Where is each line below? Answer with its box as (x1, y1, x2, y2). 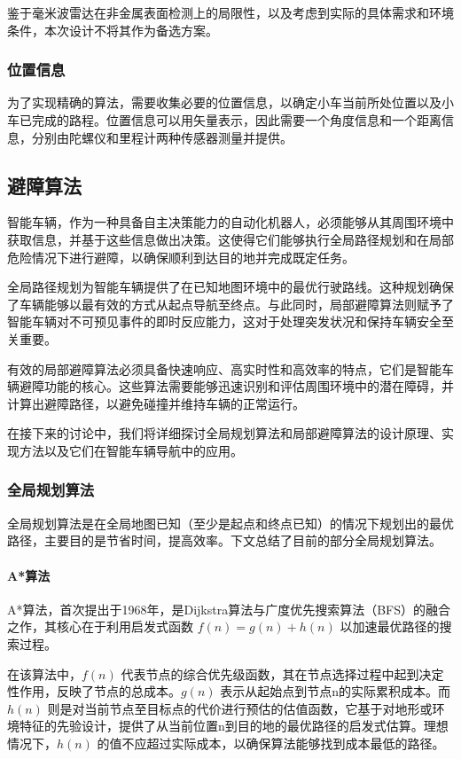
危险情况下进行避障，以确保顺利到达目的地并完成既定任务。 (7, 247, 355, 266)
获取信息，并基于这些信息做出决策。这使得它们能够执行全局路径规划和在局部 (7, 230, 454, 248)
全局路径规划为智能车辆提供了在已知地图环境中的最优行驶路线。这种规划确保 (7, 278, 454, 296)
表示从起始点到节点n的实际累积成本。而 (220, 682, 451, 700)
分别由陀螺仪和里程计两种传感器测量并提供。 (31, 128, 293, 146)
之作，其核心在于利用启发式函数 (7, 617, 193, 636)
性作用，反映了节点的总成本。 (7, 682, 181, 700)
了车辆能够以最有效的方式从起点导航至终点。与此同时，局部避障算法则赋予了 (7, 294, 454, 313)
